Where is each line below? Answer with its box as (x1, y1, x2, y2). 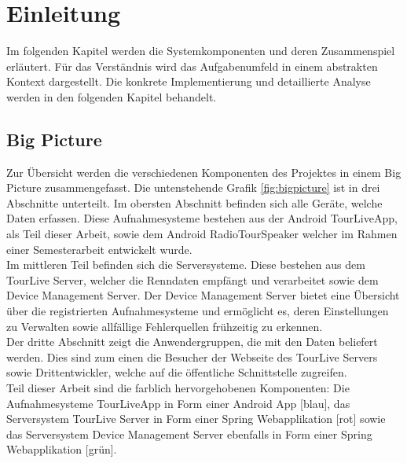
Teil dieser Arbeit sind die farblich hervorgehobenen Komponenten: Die (6, 380, 350, 396)
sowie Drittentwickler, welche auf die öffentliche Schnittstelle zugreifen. (6, 364, 347, 380)
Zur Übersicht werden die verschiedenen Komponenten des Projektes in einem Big (6, 164, 401, 180)
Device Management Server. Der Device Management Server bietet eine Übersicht (6, 287, 400, 303)
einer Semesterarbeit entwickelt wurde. (6, 241, 192, 257)
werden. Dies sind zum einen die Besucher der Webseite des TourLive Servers (6, 348, 378, 365)
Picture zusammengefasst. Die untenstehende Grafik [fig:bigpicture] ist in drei (6, 179, 380, 196)
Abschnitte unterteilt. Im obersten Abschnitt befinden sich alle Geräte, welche (6, 194, 383, 211)
